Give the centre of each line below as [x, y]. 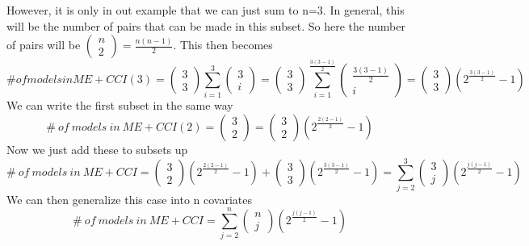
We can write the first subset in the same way [120, 105]
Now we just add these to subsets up [97, 149]
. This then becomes [223, 45]
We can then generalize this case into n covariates [129, 199]
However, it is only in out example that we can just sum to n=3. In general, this [206, 10]
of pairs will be [44, 45]
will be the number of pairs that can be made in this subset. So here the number [206, 25]
